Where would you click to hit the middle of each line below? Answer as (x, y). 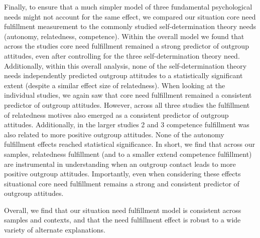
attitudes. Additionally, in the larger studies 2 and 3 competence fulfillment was (127, 125)
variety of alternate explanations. (55, 230)
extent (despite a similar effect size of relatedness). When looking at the (115, 85)
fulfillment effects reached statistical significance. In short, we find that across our (129, 144)
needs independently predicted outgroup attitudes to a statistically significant (123, 75)
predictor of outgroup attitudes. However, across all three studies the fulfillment (127, 104)
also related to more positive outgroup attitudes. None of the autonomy (114, 134)
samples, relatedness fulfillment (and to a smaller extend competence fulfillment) (128, 154)
